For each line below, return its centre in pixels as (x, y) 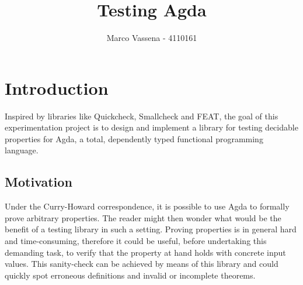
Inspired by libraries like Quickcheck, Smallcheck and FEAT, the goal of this (142, 116)
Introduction (57, 87)
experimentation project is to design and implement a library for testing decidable (151, 127)
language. (22, 150)
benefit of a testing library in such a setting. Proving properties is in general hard (151, 229)
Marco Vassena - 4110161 (152, 38)
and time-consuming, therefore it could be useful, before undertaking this (136, 241)
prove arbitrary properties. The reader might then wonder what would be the (143, 217)
